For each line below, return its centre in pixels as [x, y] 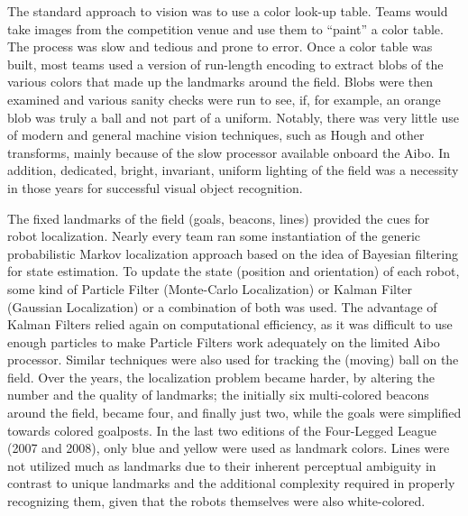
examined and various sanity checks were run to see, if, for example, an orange [224, 99]
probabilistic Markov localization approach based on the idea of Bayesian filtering [233, 253]
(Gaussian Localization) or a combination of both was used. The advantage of [222, 306]
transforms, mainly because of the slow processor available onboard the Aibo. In [229, 152]
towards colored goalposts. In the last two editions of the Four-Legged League [222, 430]
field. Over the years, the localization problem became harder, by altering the [221, 377]
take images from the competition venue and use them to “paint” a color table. [225, 28]
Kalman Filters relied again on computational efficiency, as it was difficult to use [230, 324]
